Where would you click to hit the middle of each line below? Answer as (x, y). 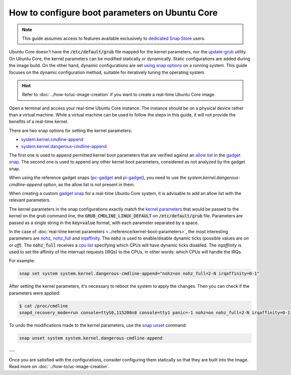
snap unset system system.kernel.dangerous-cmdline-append (91, 338)
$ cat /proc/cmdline (43, 306)
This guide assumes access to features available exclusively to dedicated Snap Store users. (114, 38)
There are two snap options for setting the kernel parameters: (71, 130)
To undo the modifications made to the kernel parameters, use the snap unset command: (98, 326)
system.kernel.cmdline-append (52, 139)
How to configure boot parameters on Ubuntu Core (113, 13)
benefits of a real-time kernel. (39, 122)
